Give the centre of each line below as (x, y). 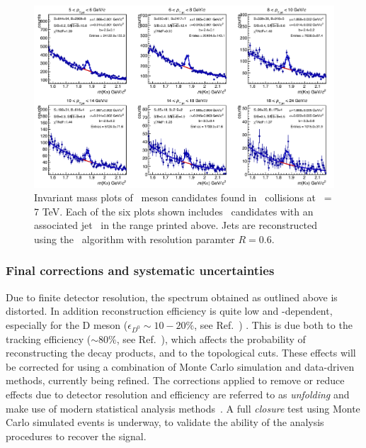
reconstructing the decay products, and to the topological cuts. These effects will (181, 353)
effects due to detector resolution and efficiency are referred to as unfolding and (178, 394)
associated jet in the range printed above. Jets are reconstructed (176, 225)
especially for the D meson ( (67, 324)
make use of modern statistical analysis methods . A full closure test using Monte (183, 408)
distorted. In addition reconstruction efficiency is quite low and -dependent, (169, 311)
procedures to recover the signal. (76, 436)
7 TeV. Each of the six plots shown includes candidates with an (174, 211)
